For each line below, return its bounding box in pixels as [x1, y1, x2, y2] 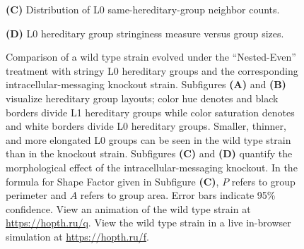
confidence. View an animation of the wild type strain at [6, 201, 251, 216]
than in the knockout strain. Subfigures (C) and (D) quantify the [6, 146, 293, 161]
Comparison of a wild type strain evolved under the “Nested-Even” [6, 49, 296, 64]
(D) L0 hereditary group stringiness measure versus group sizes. [6, 25, 284, 40]
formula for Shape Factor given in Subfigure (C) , [6, 174, 219, 188]
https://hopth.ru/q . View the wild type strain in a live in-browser [6, 215, 291, 230]
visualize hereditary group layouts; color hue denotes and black [6, 90, 279, 105]
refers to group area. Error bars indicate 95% [80, 188, 276, 202]
